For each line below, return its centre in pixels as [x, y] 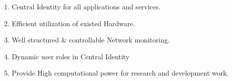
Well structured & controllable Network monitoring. [91, 40]
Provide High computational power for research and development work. [120, 73]
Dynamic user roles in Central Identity [71, 56]
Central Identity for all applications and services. [86, 6]
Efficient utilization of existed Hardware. [73, 23]
